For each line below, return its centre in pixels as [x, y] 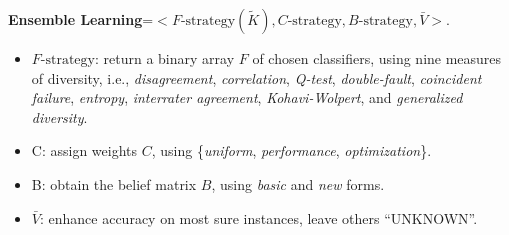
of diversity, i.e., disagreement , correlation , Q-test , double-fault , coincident [256, 77]
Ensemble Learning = [81, 19]
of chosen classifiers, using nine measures [377, 58]
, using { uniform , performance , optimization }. [291, 150]
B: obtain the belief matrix [114, 183]
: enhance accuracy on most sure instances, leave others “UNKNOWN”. [258, 217]
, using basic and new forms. [298, 183]
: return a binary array [164, 58]
